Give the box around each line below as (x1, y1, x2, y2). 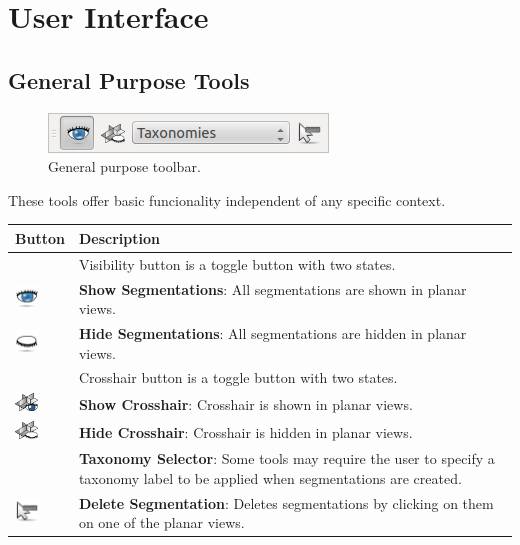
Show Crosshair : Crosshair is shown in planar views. (78, 393, 413, 414)
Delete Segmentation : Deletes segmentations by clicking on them (78, 492, 494, 513)
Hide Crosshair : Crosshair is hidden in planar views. (78, 421, 413, 442)
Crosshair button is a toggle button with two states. (78, 367, 398, 388)
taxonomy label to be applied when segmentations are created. (78, 467, 462, 488)
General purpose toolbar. (48, 156, 201, 177)
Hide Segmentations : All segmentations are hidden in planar (78, 322, 467, 343)
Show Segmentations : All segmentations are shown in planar (78, 278, 467, 299)
